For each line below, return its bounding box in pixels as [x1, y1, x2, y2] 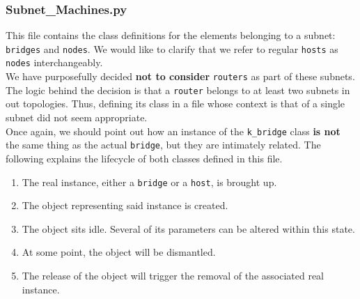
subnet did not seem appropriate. [6, 110, 148, 125]
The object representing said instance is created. [22, 198, 228, 213]
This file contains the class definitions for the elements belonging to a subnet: [6, 28, 336, 43]
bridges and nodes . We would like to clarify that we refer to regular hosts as [6, 41, 338, 56]
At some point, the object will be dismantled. [22, 245, 216, 259]
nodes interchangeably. [6, 55, 103, 70]
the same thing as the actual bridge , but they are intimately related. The [6, 137, 321, 152]
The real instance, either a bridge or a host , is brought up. [22, 174, 277, 189]
